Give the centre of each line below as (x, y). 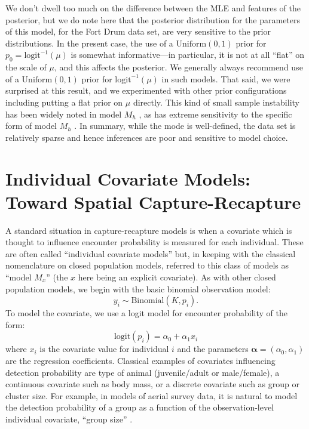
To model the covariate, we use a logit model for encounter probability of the (146, 313)
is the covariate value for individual (104, 349)
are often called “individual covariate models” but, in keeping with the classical (151, 253)
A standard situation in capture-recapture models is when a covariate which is (149, 230)
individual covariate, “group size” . (69, 419)
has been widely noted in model (64, 114)
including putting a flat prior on (64, 102)
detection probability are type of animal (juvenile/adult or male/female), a (143, 372)
